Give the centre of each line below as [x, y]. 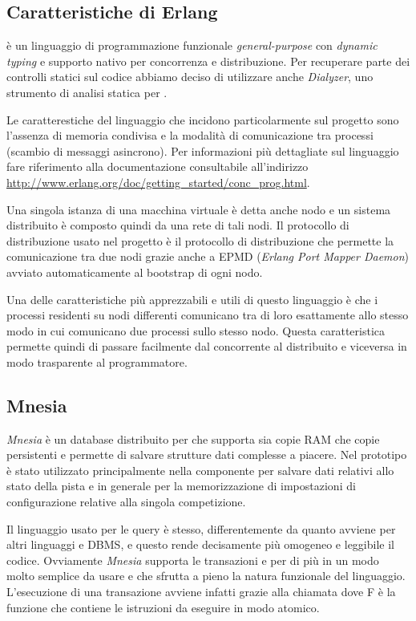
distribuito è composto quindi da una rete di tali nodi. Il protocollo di [178, 225]
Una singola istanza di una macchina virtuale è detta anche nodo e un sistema [199, 209]
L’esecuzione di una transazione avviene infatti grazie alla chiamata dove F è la [201, 592]
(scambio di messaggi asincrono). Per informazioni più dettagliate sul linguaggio [203, 150]
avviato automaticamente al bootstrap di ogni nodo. [135, 272]
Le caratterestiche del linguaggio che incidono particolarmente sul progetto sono [203, 119]
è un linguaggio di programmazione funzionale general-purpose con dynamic [192, 45]
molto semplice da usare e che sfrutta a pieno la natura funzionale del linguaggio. [206, 576]
